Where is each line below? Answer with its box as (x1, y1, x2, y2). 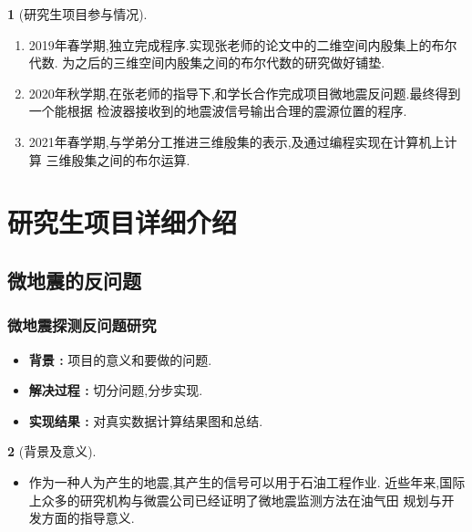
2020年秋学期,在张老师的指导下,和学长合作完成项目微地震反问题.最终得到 (28, 83, 461, 102)
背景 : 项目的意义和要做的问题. (28, 349, 212, 369)
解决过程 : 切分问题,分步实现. (28, 381, 203, 400)
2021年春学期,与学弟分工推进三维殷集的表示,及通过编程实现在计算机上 (28, 131, 445, 151)
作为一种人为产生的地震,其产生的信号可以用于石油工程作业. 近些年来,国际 (28, 472, 466, 491)
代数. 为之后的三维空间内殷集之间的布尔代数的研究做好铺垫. (28, 53, 385, 72)
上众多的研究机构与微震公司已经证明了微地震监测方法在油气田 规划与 (28, 490, 442, 509)
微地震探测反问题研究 (7, 314, 157, 337)
